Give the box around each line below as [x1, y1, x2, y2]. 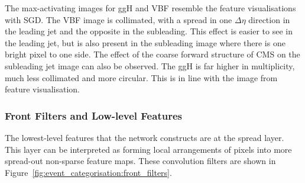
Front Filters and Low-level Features [5, 108, 182, 123]
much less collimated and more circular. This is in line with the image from [5, 71, 278, 84]
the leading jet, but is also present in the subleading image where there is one [5, 36, 285, 49]
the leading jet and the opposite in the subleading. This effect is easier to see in [5, 25, 293, 37]
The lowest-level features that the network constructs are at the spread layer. [5, 131, 284, 143]
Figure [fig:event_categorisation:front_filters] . [5, 166, 172, 178]
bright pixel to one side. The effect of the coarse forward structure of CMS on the [5, 48, 300, 60]
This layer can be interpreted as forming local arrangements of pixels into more [5, 143, 292, 155]
